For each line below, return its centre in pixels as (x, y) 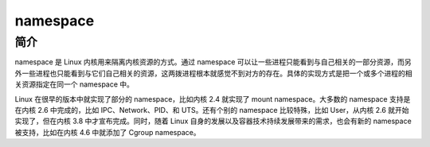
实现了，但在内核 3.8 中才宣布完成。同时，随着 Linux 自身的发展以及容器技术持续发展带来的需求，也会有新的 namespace (213, 121)
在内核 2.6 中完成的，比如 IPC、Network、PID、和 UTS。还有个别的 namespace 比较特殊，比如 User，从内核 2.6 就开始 (212, 110)
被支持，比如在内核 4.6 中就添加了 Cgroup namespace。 (107, 132)
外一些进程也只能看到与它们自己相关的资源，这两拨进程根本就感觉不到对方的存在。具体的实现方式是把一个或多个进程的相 (213, 73)
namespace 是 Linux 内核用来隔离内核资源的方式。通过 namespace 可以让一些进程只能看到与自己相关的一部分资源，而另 (213, 62)
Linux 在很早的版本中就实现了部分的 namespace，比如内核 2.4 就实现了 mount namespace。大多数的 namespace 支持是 (213, 99)
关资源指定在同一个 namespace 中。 (74, 84)
